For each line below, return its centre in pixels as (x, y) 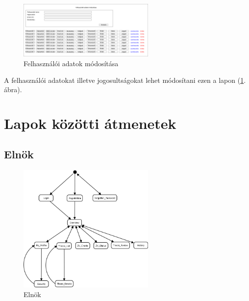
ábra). (13, 89)
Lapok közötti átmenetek (90, 123)
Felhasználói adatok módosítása (71, 63)
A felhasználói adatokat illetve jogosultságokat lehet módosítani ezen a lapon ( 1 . (125, 80)
